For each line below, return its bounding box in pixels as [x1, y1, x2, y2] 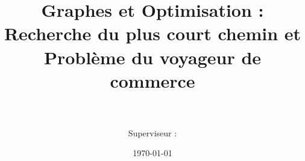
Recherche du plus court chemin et [4, 21, 301, 46]
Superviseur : [128, 126, 177, 139]
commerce [110, 68, 195, 93]
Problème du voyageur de [43, 44, 262, 69]
